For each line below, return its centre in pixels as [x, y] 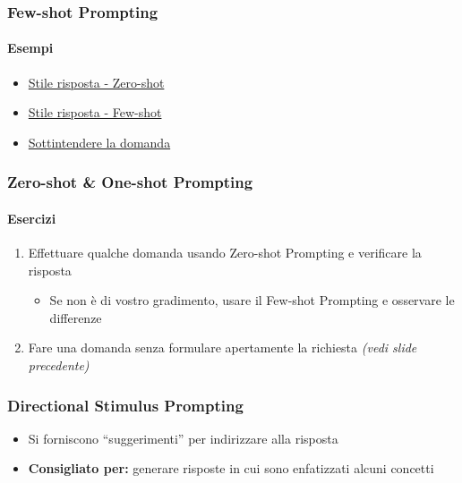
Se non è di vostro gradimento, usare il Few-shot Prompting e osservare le [252, 300]
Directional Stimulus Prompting [125, 405]
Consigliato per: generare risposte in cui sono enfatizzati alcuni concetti [231, 468]
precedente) [59, 365]
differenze [76, 317]
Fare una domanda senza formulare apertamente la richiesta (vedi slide [222, 347]
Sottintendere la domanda [99, 142]
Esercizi [32, 218]
